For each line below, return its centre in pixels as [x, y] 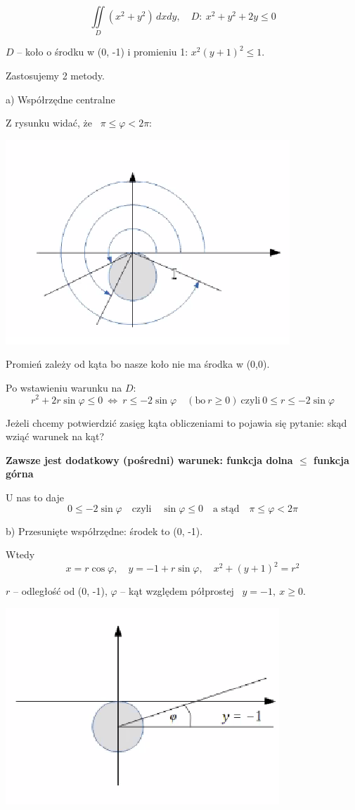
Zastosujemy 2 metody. [55, 75]
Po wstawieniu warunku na [64, 387]
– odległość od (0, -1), [60, 591]
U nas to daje [35, 497]
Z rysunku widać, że [49, 123]
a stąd [226, 509]
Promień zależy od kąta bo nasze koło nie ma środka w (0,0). [138, 364]
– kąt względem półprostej [177, 591]
